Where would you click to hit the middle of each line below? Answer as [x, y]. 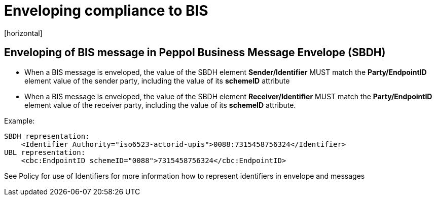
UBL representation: [45, 152]
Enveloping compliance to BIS [106, 11]
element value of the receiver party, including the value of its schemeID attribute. [160, 105]
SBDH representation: [47, 136]
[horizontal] [23, 33]
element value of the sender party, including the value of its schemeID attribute [157, 81]
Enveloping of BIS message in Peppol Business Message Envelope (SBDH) [195, 53]
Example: [20, 121]
